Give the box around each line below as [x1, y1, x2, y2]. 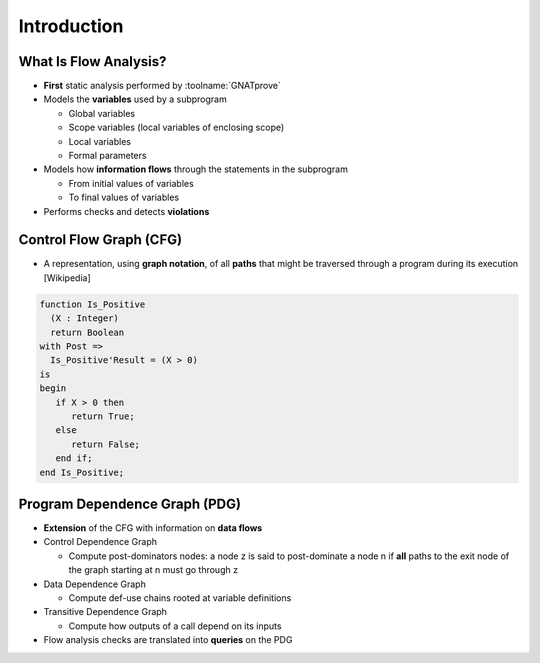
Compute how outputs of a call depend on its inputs [68, 620, 282, 632]
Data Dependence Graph [43, 578, 147, 590]
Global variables [68, 107, 135, 119]
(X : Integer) [50, 313, 120, 324]
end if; [55, 453, 93, 464]
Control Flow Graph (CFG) [18, 231, 183, 249]
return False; [71, 438, 140, 450]
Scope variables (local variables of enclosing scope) [68, 121, 285, 134]
